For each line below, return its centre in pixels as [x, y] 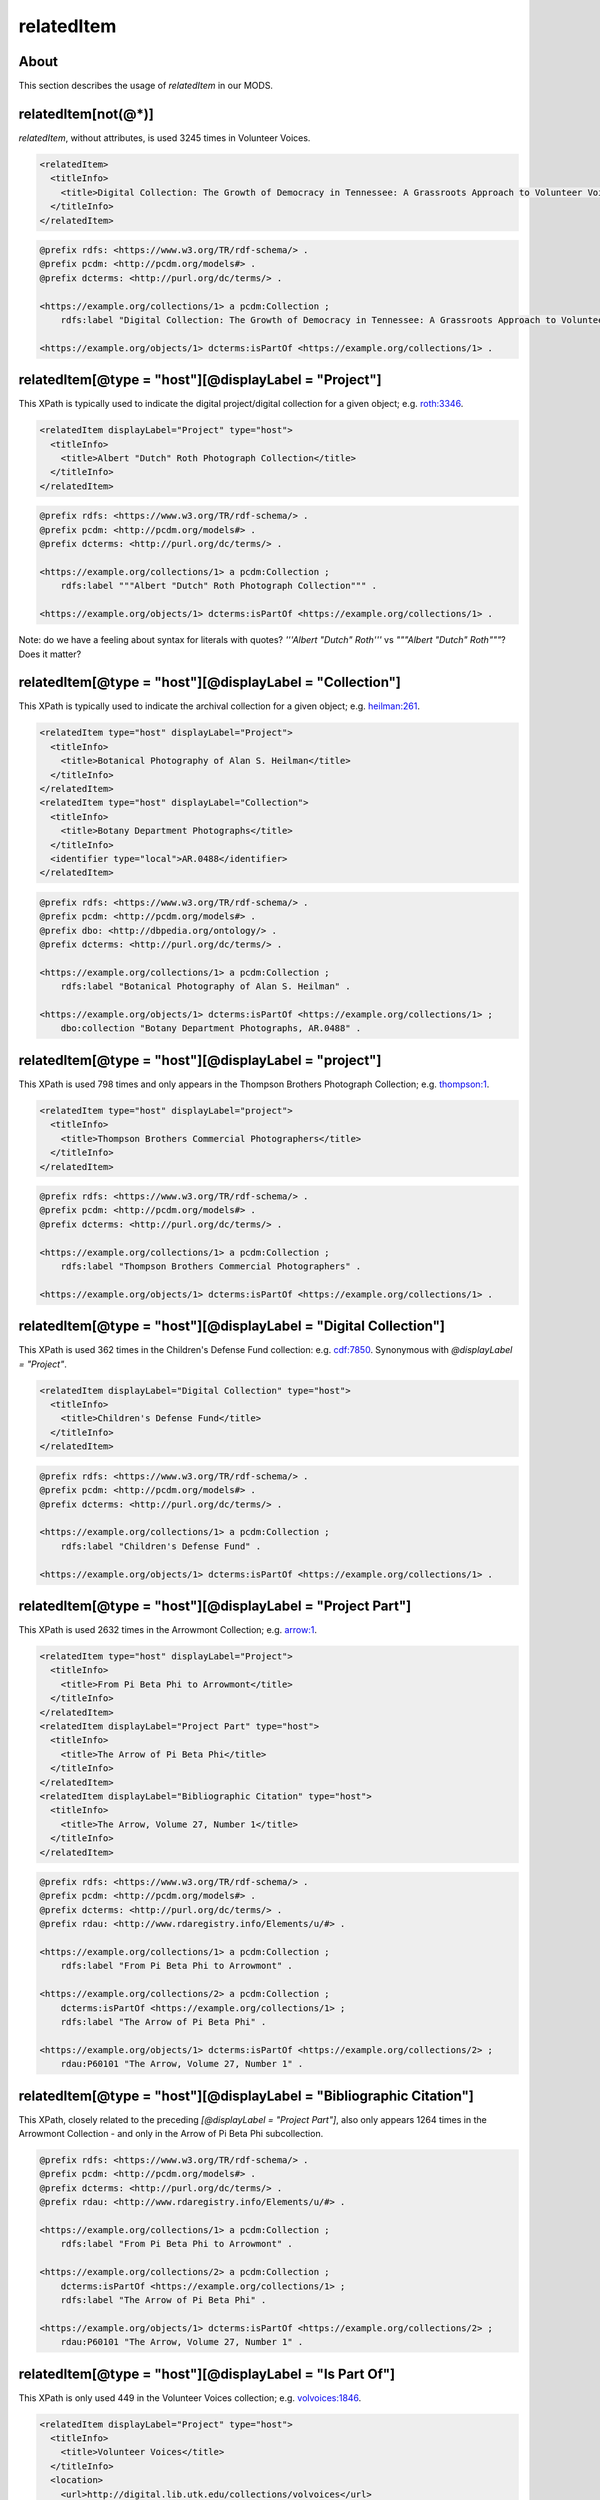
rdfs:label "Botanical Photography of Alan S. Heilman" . [205, 986]
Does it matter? [50, 654]
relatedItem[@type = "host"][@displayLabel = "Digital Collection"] [231, 1326]
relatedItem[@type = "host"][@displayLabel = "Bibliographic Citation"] [246, 2095]
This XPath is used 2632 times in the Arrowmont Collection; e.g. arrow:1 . [167, 1630]
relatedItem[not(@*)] [86, 113]
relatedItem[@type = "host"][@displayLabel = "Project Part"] [215, 1605]
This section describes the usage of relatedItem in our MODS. [146, 86]
